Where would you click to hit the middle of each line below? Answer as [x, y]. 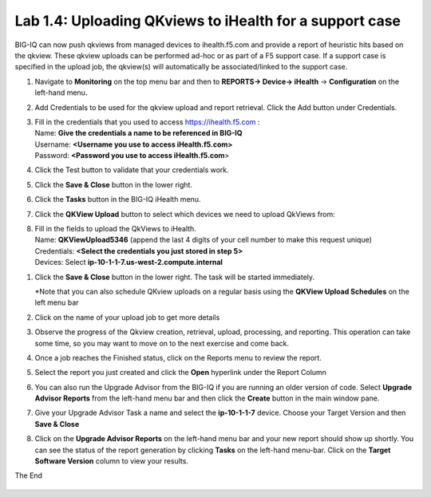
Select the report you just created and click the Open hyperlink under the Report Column [181, 373]
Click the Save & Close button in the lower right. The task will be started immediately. [175, 277]
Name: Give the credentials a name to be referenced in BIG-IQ [138, 133]
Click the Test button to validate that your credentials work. [132, 170]
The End [29, 475]
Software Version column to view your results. [112, 461]
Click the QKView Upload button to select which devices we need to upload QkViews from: [185, 214]
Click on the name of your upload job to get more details [127, 317]
